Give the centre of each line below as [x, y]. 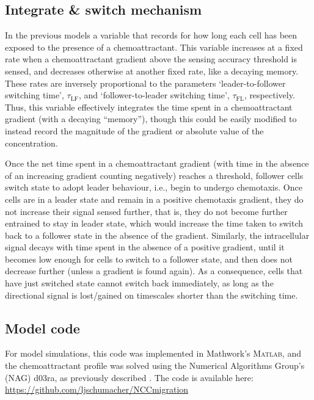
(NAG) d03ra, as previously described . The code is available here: [129, 377]
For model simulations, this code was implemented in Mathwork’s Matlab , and [153, 353]
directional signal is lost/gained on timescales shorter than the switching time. [152, 295]
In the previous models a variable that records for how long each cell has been [151, 35]
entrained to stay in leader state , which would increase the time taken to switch [154, 223]
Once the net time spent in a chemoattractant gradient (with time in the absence [157, 163]
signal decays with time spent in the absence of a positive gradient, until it [145, 247]
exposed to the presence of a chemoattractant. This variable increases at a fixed [154, 47]
